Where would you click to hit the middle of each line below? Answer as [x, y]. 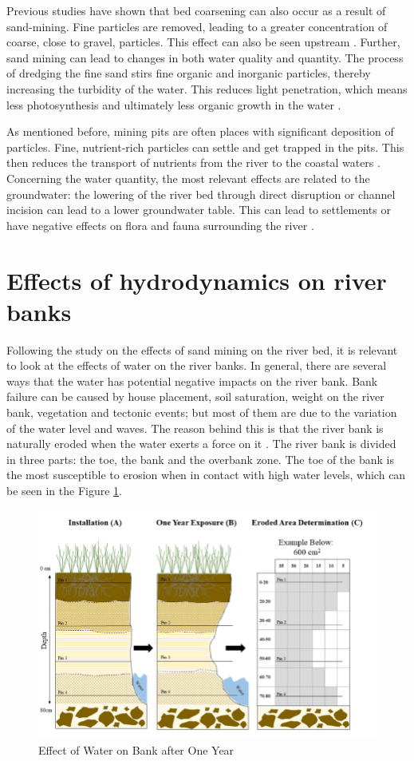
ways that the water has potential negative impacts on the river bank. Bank [192, 380]
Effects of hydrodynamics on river [197, 280]
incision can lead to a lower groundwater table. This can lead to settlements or [199, 210]
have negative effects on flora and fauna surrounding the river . [160, 225]
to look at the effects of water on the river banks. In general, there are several [197, 365]
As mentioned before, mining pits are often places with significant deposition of [200, 131]
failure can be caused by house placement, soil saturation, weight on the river [195, 396]
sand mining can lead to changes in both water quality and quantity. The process [205, 57]
